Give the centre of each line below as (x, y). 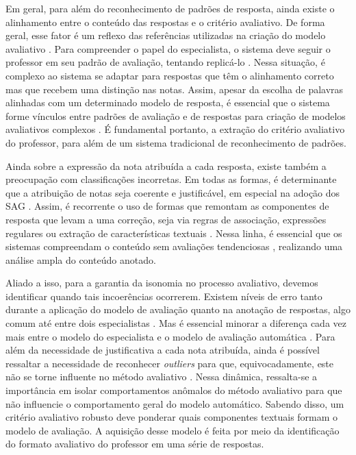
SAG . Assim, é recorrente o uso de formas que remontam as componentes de (167, 206)
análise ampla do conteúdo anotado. (81, 259)
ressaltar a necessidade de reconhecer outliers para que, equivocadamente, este (170, 363)
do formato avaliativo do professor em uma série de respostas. (135, 444)
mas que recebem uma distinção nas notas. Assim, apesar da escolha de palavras (175, 89)
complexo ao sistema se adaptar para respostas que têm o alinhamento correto (170, 75)
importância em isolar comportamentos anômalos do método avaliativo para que (174, 390)
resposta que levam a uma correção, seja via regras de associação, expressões (166, 219)
